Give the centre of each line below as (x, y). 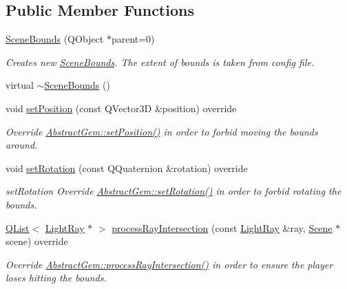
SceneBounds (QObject (55, 39)
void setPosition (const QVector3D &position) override (121, 108)
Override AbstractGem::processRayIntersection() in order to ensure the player (169, 264)
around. (22, 145)
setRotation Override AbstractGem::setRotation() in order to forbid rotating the (173, 191)
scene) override (37, 241)
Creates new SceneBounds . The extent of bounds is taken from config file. (160, 62)
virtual (20, 85)
